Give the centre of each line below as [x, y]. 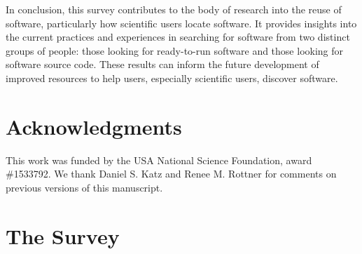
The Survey [63, 235]
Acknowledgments [94, 126]
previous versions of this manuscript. [84, 187]
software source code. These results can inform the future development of [162, 64]
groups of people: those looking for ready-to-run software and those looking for [175, 50]
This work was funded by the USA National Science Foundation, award [159, 160]
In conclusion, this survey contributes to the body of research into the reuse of [174, 9]
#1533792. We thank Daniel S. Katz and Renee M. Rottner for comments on [171, 174]
